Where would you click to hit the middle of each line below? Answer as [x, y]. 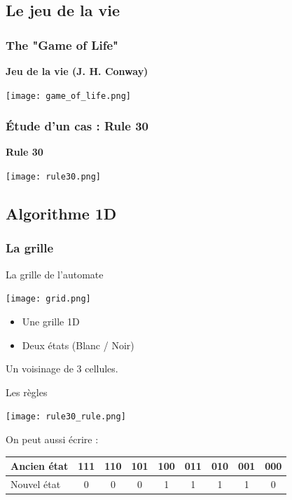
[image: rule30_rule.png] [66, 417]
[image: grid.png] [48, 299]
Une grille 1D [51, 321]
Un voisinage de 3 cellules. [62, 369]
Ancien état [40, 466]
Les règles [27, 392]
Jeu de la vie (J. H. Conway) [77, 71]
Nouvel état [36, 484]
